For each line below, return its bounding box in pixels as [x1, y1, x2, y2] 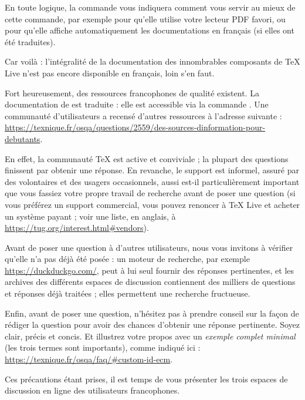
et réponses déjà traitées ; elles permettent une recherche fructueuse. [5, 287, 250, 300]
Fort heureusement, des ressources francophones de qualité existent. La [5, 86, 259, 99]
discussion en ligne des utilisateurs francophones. [5, 384, 180, 396]
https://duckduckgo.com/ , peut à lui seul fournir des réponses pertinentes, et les [5, 264, 294, 276]
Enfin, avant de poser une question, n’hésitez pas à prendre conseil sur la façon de [5, 307, 299, 319]
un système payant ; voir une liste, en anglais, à [5, 210, 176, 222]
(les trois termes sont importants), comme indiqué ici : [5, 341, 201, 354]
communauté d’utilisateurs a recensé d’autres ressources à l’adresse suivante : [5, 109, 282, 122]
